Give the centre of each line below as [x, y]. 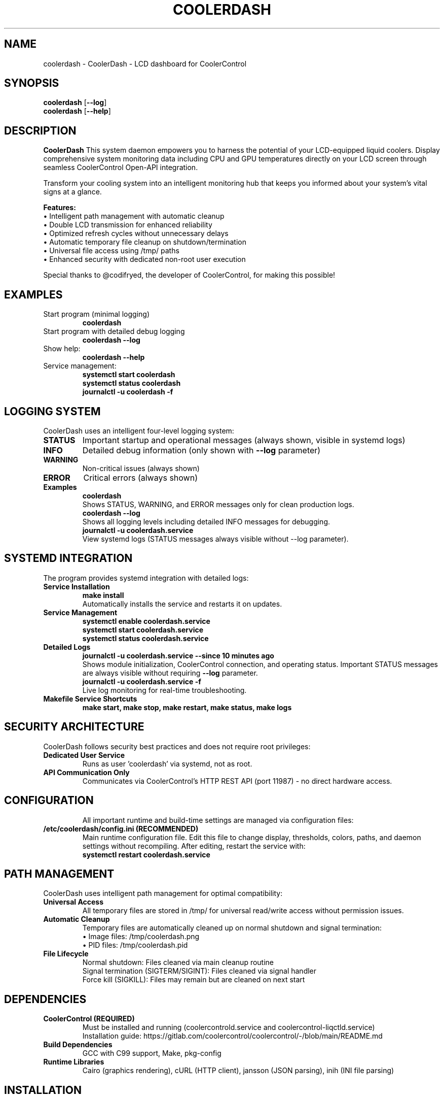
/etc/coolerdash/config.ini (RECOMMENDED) [121, 828]
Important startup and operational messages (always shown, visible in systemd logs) [244, 440]
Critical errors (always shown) [140, 477]
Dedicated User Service [84, 755]
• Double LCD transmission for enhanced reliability [128, 225]
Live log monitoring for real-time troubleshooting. [164, 690]
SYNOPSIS [32, 83]
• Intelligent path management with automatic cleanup [134, 216]
